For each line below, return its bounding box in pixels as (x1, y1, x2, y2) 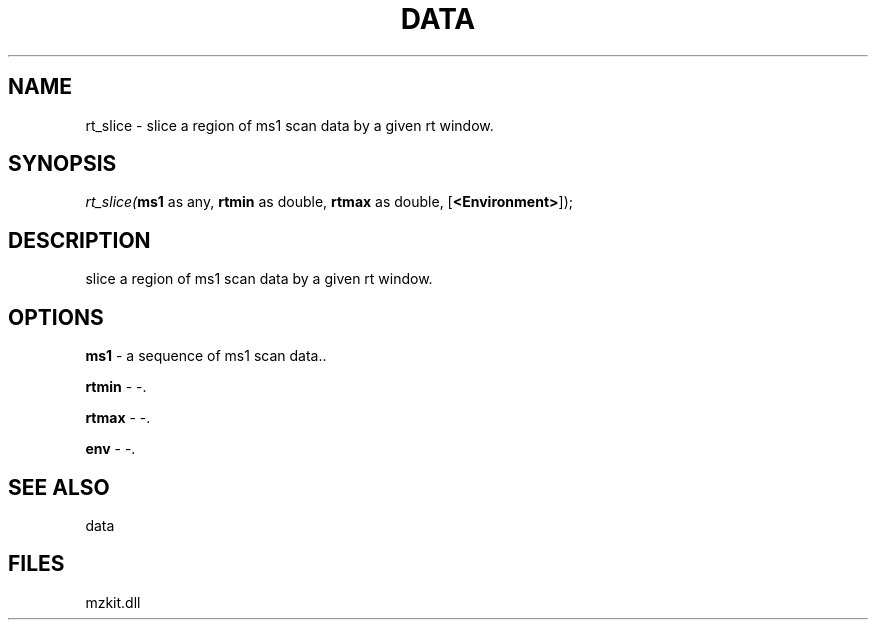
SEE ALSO (8, 474, 110, 500)
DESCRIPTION (8, 227, 151, 253)
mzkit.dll (85, 593, 141, 611)
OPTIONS (8, 304, 104, 330)
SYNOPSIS (8, 151, 117, 177)
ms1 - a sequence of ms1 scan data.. (85, 347, 327, 365)
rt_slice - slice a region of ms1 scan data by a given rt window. (85, 116, 494, 134)
